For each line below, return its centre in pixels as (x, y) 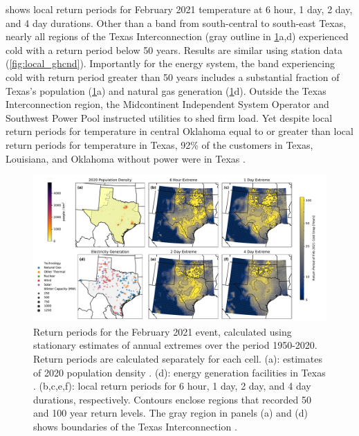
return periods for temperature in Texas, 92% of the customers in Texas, (159, 144)
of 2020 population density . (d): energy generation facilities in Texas (179, 372)
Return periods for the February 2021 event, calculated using (163, 331)
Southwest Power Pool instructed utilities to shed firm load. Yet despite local (169, 117)
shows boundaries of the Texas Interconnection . (135, 426)
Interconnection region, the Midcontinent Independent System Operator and (167, 104)
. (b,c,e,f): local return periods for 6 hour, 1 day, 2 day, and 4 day (172, 386)
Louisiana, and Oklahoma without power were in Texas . (126, 158)
